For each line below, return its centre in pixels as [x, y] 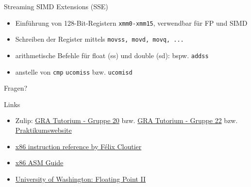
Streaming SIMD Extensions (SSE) [56, 6]
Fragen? [16, 88]
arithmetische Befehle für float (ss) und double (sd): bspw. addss [112, 55]
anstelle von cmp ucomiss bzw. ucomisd [74, 71]
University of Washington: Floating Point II [80, 179]
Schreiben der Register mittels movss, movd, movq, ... [100, 39]
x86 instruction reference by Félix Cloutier [78, 146]
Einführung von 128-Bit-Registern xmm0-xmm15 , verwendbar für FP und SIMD [131, 23]
